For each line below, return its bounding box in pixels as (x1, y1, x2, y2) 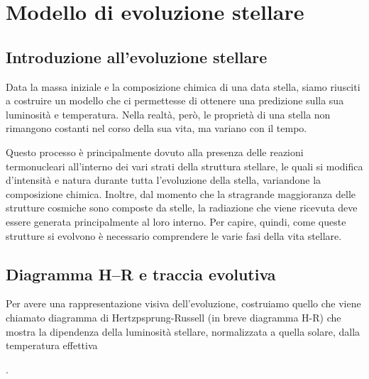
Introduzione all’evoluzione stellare (6, 45, 268, 67)
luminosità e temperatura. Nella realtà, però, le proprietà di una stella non (6, 106, 331, 121)
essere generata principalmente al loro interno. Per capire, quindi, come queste (6, 214, 346, 229)
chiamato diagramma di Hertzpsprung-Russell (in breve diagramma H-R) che (6, 309, 341, 324)
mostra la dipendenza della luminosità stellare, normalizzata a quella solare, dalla (6, 324, 360, 339)
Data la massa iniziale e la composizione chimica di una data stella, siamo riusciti (6, 79, 360, 94)
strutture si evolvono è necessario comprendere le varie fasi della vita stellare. (6, 228, 342, 243)
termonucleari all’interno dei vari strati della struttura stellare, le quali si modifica (6, 158, 363, 173)
